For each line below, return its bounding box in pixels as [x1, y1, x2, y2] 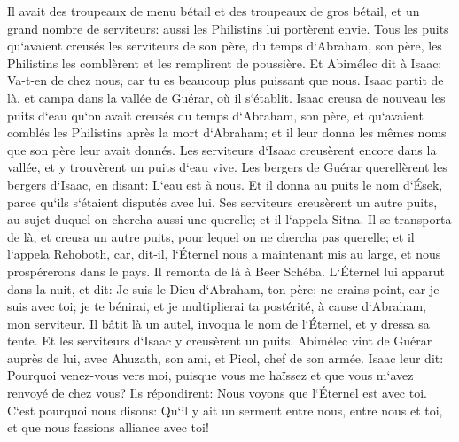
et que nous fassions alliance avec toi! [7, 418, 209, 437]
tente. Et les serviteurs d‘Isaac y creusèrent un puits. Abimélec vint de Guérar [7, 331, 432, 350]
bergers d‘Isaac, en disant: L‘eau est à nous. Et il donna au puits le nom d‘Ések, [7, 174, 443, 193]
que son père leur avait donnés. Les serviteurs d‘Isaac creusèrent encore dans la [7, 140, 437, 159]
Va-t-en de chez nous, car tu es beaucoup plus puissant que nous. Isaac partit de [7, 71, 444, 89]
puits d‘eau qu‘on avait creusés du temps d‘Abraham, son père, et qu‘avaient [7, 105, 424, 124]
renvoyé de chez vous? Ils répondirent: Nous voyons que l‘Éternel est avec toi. [7, 384, 427, 402]
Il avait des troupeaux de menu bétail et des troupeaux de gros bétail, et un [7, 2, 420, 19]
